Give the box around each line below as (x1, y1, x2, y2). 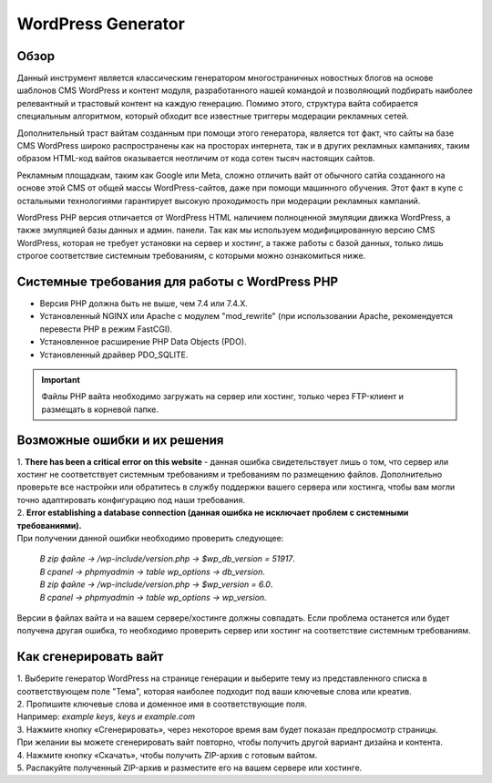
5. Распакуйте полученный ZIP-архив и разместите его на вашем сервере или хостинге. (16, 762, 363, 774)
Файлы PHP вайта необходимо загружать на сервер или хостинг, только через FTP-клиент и (41, 391, 405, 402)
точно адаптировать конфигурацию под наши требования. (16, 494, 246, 505)
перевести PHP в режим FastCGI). (39, 324, 173, 335)
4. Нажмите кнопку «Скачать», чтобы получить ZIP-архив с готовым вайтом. (16, 749, 318, 760)
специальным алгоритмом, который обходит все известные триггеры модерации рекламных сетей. (16, 110, 409, 122)
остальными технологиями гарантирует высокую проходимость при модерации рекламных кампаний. (16, 195, 421, 206)
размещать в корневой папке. (41, 404, 159, 415)
